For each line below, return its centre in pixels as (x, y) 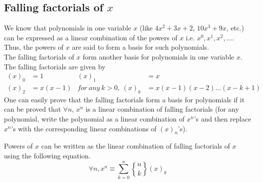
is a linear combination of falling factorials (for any (162, 109)
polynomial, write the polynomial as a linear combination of (94, 119)
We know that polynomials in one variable (68, 28)
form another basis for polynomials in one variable (159, 56)
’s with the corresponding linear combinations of (84, 128)
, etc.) (235, 28)
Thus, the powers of (34, 47)
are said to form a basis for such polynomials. (141, 47)
